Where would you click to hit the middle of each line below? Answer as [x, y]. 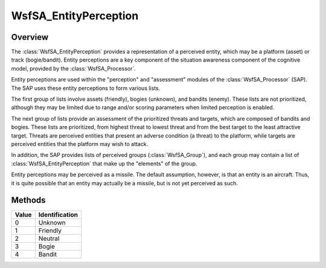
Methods [28, 200]
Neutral [49, 238]
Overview [30, 37]
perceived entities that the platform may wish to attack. [80, 144]
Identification [58, 215]
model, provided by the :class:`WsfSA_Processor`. [73, 68]
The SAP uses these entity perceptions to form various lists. [86, 88]
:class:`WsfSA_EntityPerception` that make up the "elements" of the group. [104, 164]
